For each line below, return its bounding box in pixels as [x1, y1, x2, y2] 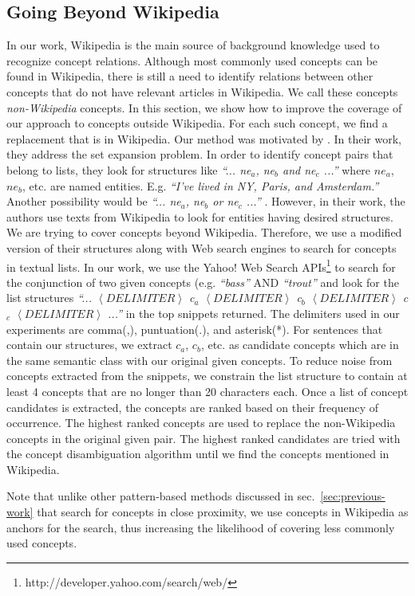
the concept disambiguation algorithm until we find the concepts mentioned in [6, 445, 389, 462]
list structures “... [6, 289, 92, 306]
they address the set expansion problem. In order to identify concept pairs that [6, 146, 393, 163]
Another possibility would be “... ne [6, 193, 181, 210]
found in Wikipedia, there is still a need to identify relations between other [6, 68, 373, 84]
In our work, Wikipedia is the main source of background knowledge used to [6, 37, 380, 53]
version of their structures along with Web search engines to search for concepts [6, 239, 397, 256]
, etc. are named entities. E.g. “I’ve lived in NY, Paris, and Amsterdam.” [22, 177, 379, 194]
